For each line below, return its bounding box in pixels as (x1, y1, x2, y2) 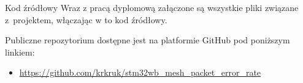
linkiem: (5, 45, 35, 58)
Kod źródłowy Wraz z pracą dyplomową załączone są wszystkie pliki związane (5, 1, 299, 13)
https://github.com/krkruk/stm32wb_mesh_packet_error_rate (19, 66, 261, 79)
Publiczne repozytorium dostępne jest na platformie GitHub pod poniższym (5, 34, 290, 46)
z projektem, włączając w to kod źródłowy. (5, 13, 167, 26)
